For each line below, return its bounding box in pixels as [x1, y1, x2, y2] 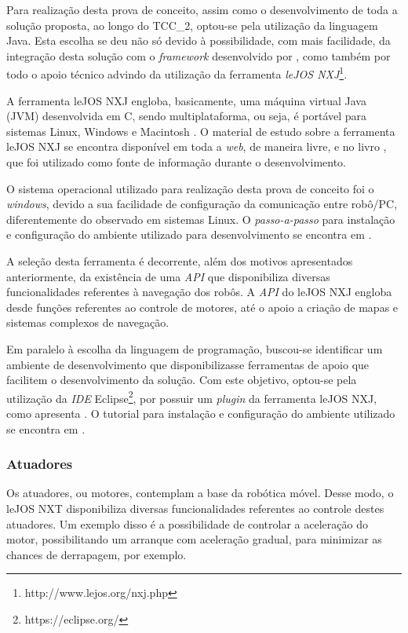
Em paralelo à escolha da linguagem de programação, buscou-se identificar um [6, 340, 383, 357]
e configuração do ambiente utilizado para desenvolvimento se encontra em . [6, 226, 372, 243]
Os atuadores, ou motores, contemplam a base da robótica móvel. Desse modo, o [6, 485, 394, 501]
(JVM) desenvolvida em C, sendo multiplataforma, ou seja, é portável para [6, 108, 367, 124]
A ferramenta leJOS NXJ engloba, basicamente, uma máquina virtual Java [6, 92, 366, 108]
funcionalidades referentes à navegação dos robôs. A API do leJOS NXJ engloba [6, 284, 392, 300]
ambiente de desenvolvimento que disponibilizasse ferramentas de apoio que [6, 356, 370, 372]
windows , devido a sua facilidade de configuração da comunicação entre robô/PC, [6, 196, 398, 212]
